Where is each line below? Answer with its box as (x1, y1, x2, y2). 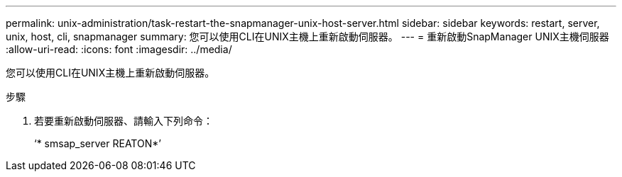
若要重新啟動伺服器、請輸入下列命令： (34, 115, 213, 127)
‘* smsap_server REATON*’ (34, 137, 161, 149)
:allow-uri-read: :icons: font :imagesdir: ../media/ (6, 43, 232, 55)
